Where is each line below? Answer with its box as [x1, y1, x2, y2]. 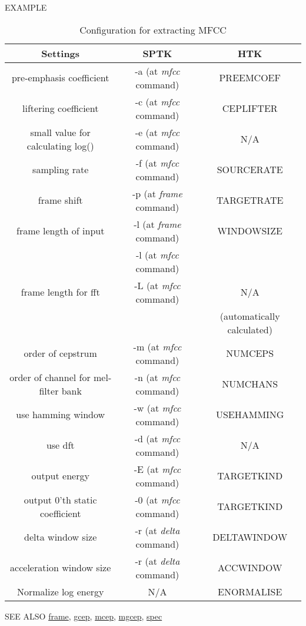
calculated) [227, 322, 272, 336]
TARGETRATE [216, 193, 284, 207]
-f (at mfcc [135, 155, 179, 170]
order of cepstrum [24, 346, 97, 360]
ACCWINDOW [217, 561, 282, 575]
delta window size [24, 530, 97, 544]
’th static [59, 492, 97, 506]
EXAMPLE [5, 1, 47, 13]
